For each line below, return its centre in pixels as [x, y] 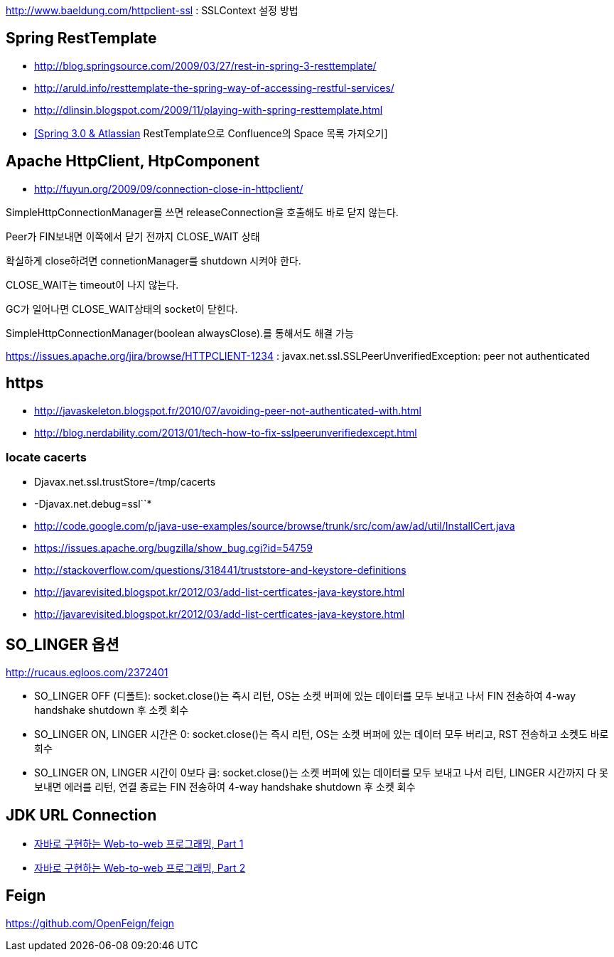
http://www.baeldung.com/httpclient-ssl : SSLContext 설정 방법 [152, 10]
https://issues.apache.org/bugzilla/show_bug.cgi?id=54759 [173, 548]
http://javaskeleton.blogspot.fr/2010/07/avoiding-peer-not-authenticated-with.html [228, 410]
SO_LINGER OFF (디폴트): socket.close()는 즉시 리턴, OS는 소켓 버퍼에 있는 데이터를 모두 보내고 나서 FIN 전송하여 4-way [305, 696]
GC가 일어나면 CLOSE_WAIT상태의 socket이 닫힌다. [122, 309]
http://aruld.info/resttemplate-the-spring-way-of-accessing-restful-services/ [214, 87]
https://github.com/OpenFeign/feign [90, 923]
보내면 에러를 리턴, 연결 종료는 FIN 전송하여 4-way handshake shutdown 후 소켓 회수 [225, 787]
